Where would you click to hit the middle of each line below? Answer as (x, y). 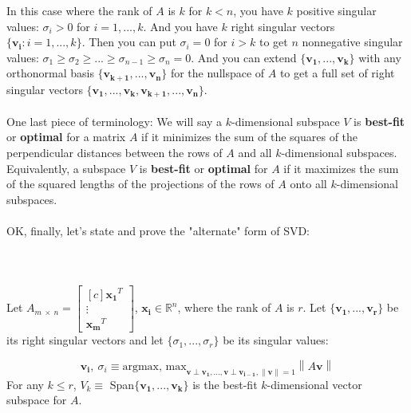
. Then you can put (129, 42)
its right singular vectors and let (85, 340)
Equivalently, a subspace (66, 168)
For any (25, 384)
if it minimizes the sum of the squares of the (250, 137)
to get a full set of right (337, 73)
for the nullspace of (217, 73)
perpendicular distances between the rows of (115, 153)
